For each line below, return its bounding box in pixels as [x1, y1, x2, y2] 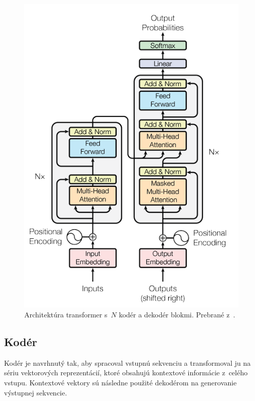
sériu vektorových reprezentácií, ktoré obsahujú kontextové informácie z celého [4, 367, 248, 378]
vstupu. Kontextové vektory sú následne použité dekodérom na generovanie [4, 377, 237, 387]
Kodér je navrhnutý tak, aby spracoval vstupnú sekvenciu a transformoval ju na [4, 357, 251, 368]
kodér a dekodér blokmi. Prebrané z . [119, 309, 235, 319]
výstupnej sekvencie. [4, 387, 67, 397]
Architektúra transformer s [24, 309, 108, 319]
